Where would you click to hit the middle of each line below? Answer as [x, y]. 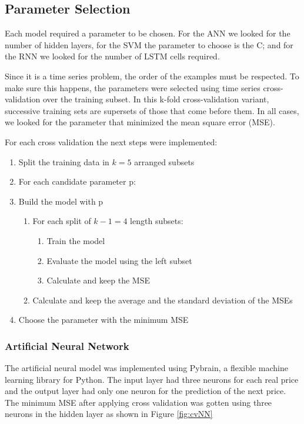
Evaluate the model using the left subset [119, 260]
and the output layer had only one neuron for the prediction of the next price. [146, 391]
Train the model [76, 240]
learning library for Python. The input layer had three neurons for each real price [152, 379]
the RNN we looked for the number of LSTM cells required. [112, 56]
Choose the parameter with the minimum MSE [103, 320]
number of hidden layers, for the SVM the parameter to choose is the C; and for [149, 44]
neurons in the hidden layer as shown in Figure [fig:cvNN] [109, 414]
